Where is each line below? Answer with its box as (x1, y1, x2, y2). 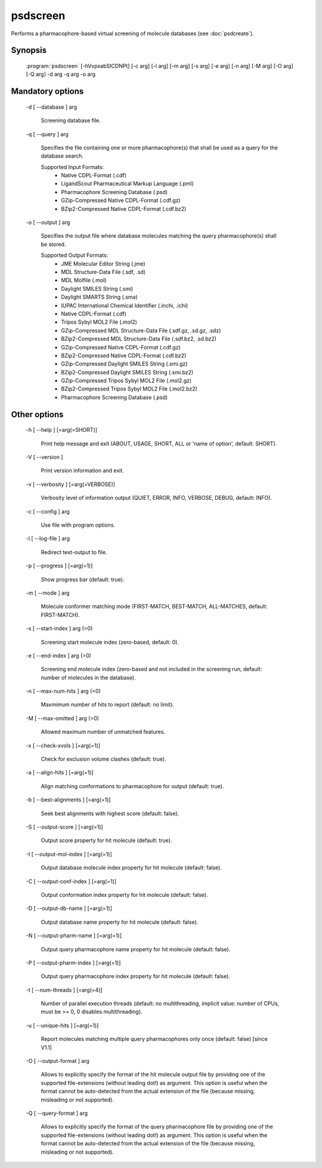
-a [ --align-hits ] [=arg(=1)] (26, 769, 94, 776)
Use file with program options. (41, 521, 116, 528)
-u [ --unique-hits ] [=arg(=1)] (26, 1022, 99, 1029)
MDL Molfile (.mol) (61, 276, 107, 284)
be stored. (41, 241, 66, 248)
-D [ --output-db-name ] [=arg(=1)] (26, 905, 113, 912)
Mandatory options (11, 87, 84, 97)
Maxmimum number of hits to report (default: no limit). (41, 701, 174, 708)
